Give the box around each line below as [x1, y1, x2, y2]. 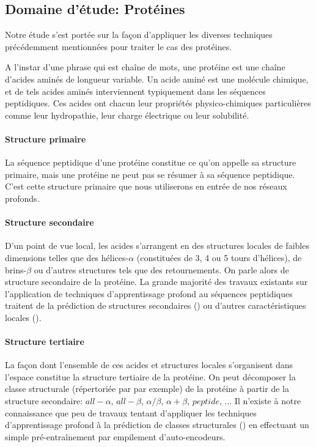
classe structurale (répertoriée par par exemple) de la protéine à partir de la [5, 382, 289, 395]
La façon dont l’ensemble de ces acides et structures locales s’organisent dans [5, 358, 293, 371]
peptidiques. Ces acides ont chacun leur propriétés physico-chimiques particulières [5, 97, 311, 109]
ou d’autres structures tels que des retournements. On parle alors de [34, 263, 289, 276]
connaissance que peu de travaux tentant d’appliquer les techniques [5, 406, 257, 419]
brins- [5, 263, 27, 276]
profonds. [5, 191, 40, 204]
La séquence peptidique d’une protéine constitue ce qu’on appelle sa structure [5, 156, 296, 169]
